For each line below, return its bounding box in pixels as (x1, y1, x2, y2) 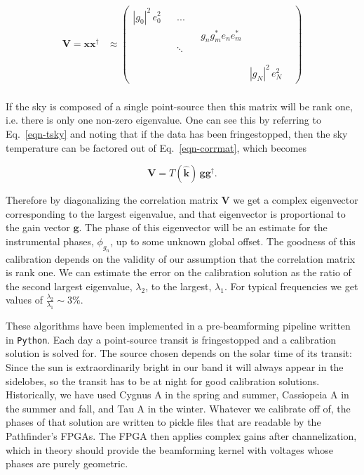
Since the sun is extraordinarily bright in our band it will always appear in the (6, 360, 344, 375)
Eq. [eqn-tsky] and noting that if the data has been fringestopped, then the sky (6, 126, 348, 141)
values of (6, 292, 43, 307)
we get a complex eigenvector (233, 193, 358, 207)
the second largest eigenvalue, (6, 278, 133, 293)
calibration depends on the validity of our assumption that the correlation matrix (6, 251, 356, 266)
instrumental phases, (6, 233, 94, 248)
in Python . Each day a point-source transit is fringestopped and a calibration (6, 332, 337, 346)
